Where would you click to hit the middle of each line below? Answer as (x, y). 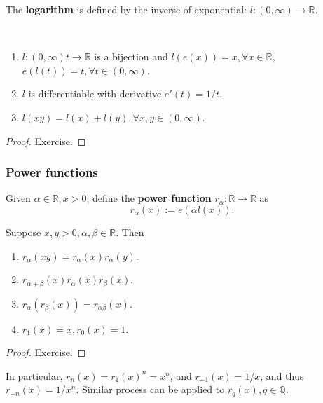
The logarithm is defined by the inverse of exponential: (126, 9)
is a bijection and (131, 56)
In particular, (34, 375)
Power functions (52, 172)
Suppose (23, 232)
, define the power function (149, 198)
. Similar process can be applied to (150, 389)
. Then (130, 232)
